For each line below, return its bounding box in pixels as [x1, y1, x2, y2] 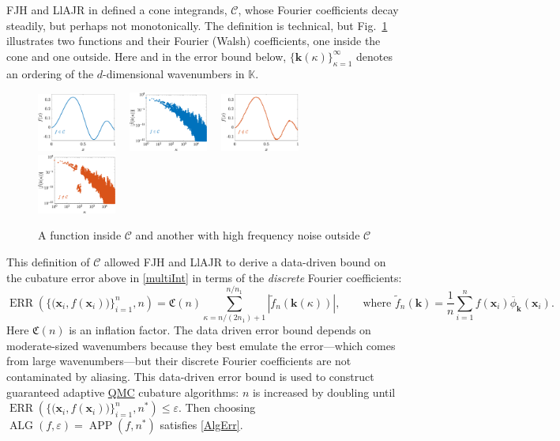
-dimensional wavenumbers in [103, 65, 245, 81]
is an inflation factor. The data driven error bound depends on [69, 322, 371, 338]
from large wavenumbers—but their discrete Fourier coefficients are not [6, 352, 351, 369]
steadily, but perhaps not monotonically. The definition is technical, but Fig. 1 [6, 17, 388, 33]
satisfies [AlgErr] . [160, 416, 243, 433]
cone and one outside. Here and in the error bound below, [6, 47, 287, 64]
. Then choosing [178, 399, 256, 416]
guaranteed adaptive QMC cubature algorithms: [6, 383, 239, 400]
